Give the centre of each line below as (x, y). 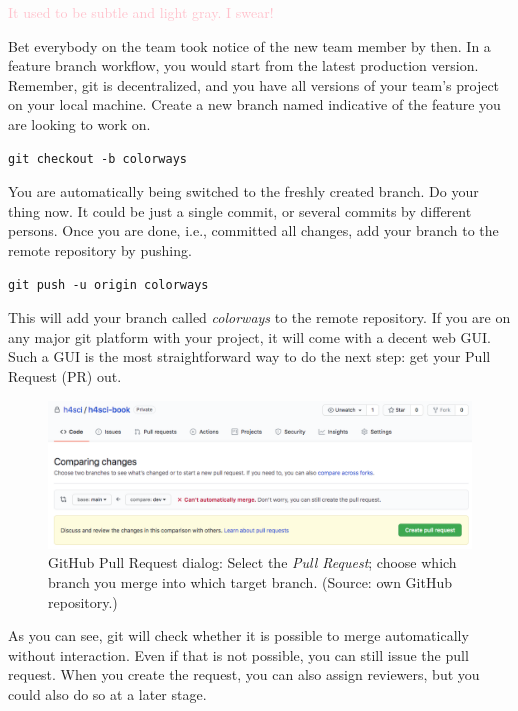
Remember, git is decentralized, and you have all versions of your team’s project (254, 84)
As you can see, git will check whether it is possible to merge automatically (238, 635)
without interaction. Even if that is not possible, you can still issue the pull (238, 654)
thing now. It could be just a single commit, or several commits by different (240, 210)
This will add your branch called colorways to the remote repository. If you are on (259, 317)
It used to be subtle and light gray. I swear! (141, 12)
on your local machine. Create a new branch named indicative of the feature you (254, 104)
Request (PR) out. (65, 375)
